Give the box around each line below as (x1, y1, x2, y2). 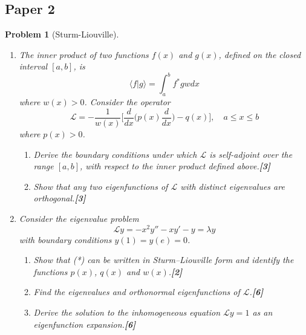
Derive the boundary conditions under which (33, 148, 197, 160)
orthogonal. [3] (33, 192, 86, 204)
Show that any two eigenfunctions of (33, 180, 168, 192)
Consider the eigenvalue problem (19, 212, 139, 224)
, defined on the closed (218, 48, 301, 60)
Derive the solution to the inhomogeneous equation (33, 305, 221, 318)
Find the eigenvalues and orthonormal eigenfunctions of (33, 285, 240, 298)
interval (19, 60, 48, 73)
